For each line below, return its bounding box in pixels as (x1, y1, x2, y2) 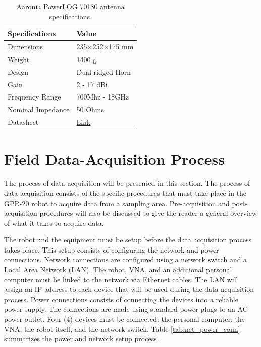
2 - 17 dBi (76, 79, 108, 89)
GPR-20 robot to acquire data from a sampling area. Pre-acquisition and (4, 197, 230, 208)
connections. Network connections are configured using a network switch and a (4, 254, 247, 265)
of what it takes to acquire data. (4, 217, 104, 228)
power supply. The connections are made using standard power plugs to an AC (4, 304, 248, 314)
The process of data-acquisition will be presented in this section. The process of (4, 178, 250, 188)
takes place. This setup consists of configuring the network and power (4, 244, 219, 255)
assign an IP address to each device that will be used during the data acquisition (4, 284, 254, 294)
